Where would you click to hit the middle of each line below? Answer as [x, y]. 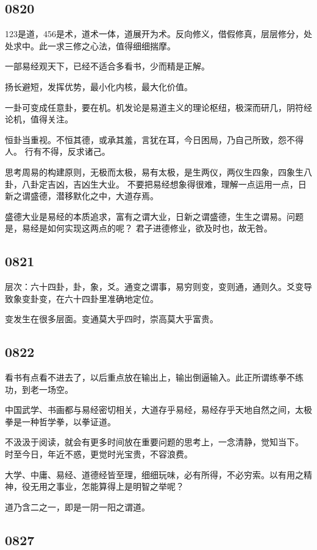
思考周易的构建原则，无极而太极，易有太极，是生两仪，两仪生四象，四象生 [154, 171]
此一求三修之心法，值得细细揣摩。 [107, 45]
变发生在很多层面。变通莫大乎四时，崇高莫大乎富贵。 [112, 319]
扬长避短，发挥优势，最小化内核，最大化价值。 [99, 86]
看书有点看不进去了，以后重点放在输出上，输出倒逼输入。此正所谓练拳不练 [154, 377]
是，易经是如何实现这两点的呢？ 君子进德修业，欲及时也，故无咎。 [139, 228]
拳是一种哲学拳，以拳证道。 [60, 421]
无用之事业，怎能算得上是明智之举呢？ [107, 486]
